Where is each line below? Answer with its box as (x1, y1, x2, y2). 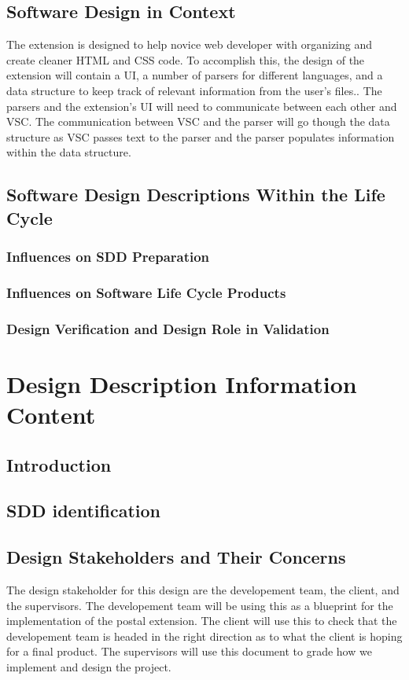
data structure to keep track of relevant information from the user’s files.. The (6, 82, 382, 98)
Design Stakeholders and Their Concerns (6, 545, 346, 569)
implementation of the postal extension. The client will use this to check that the (6, 612, 397, 629)
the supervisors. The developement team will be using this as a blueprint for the (6, 597, 393, 613)
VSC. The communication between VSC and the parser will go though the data (6, 113, 390, 130)
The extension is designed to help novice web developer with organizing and (6, 36, 373, 53)
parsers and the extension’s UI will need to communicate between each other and (6, 97, 397, 114)
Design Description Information (6, 367, 357, 399)
